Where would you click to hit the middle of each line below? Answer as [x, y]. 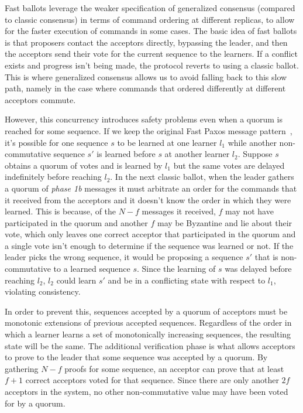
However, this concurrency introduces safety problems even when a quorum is [144, 119]
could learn [76, 280]
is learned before [126, 154]
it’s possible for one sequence [56, 142]
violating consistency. [43, 291]
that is [266, 257]
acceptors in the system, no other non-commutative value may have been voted [147, 391]
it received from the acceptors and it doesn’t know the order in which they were [148, 199]
